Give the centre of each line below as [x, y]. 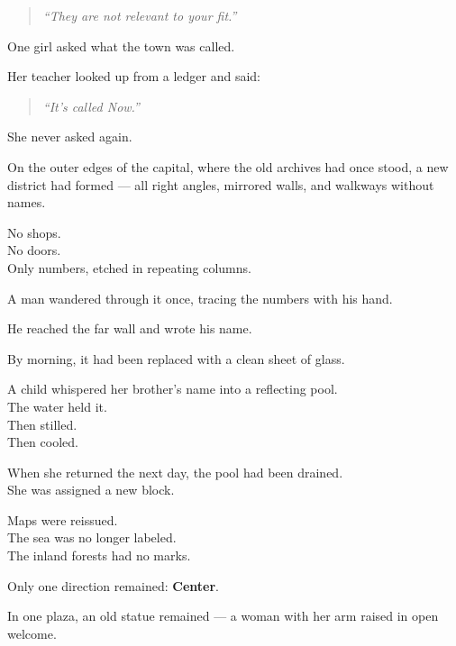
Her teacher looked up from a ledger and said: [134, 76]
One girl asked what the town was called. [121, 45]
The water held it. [57, 406]
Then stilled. [42, 424]
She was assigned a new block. [91, 490]
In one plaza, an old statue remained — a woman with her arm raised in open [223, 616]
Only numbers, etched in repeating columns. [129, 267]
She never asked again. [70, 136]
